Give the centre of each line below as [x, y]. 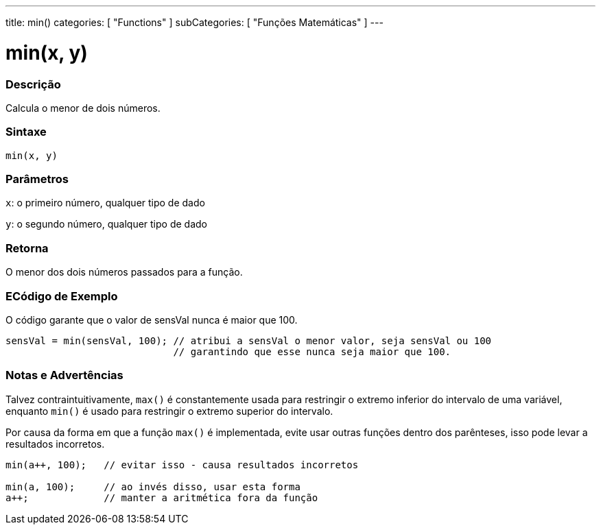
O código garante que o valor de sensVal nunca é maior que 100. [152, 320]
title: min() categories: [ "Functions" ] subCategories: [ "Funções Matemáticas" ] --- [195, 22]
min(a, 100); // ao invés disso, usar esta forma [153, 486]
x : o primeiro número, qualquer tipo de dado [105, 203]
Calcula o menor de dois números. [83, 108]
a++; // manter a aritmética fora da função [162, 497]
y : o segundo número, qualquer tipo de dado [106, 224]
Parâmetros [37, 179]
